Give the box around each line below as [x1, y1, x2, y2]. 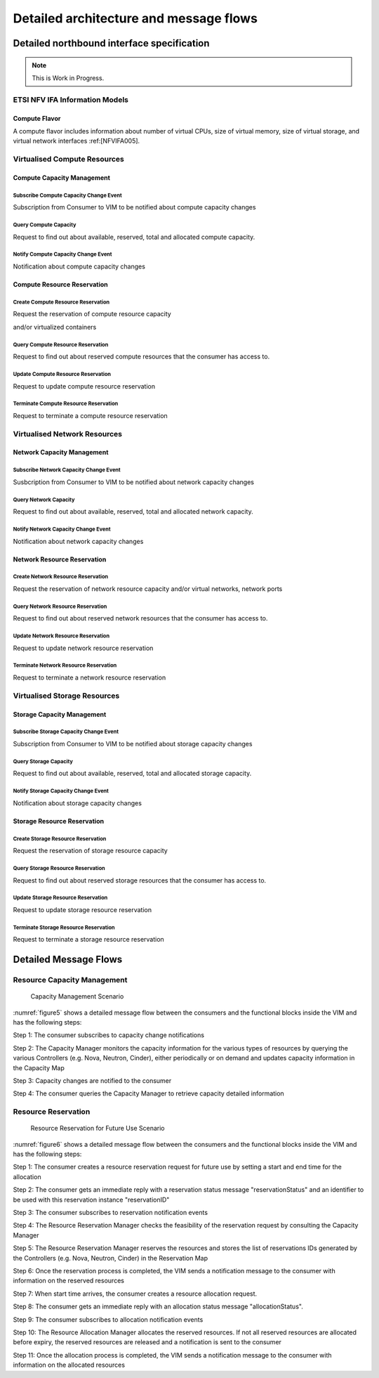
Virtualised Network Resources [13, 429, 123, 438]
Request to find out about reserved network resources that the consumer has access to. [13, 614, 268, 623]
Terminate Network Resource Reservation [13, 662, 117, 669]
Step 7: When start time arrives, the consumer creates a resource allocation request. [13, 1289, 258, 1298]
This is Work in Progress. [32, 74, 105, 82]
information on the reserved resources [13, 1276, 124, 1285]
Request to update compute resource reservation [13, 382, 156, 390]
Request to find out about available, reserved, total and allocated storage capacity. [13, 769, 252, 778]
